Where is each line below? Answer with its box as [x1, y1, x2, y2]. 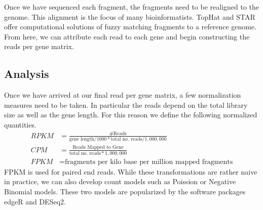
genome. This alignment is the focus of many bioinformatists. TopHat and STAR [4, 11, 255, 22]
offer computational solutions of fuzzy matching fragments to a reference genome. [4, 21, 257, 32]
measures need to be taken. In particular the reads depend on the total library [4, 99, 248, 110]
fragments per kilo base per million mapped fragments [64, 158, 233, 165]
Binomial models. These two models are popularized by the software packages [4, 186, 246, 197]
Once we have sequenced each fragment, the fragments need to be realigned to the [4, 2, 259, 12]
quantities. [4, 119, 36, 130]
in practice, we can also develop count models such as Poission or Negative [4, 176, 236, 187]
